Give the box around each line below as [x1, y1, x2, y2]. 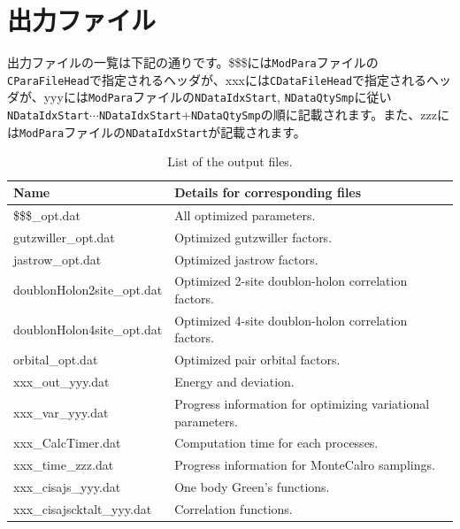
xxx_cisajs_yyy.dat [13, 478, 121, 496]
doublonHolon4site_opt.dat [13, 319, 163, 338]
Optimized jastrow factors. [174, 249, 318, 268]
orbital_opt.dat [13, 350, 98, 369]
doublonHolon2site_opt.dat [13, 280, 163, 299]
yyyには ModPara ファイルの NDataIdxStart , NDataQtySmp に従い [43, 88, 392, 106]
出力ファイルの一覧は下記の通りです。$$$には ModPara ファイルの [7, 53, 379, 72]
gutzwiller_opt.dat [13, 227, 115, 246]
